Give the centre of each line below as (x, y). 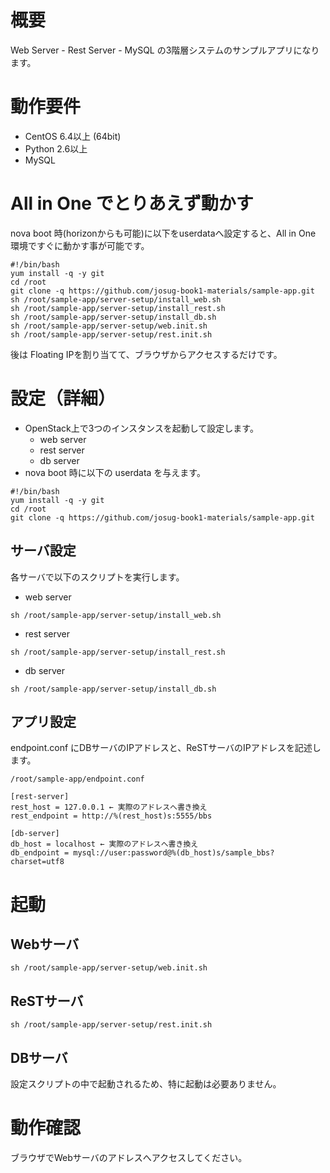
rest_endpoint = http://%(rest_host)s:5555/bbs (111, 816)
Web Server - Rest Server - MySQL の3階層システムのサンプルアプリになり (165, 50)
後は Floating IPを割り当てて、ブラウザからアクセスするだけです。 (146, 354)
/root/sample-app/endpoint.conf (77, 779)
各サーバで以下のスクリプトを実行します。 (97, 577)
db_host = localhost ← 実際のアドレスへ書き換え (104, 844)
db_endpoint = (40, 853)
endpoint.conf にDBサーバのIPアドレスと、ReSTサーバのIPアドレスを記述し (166, 748)
